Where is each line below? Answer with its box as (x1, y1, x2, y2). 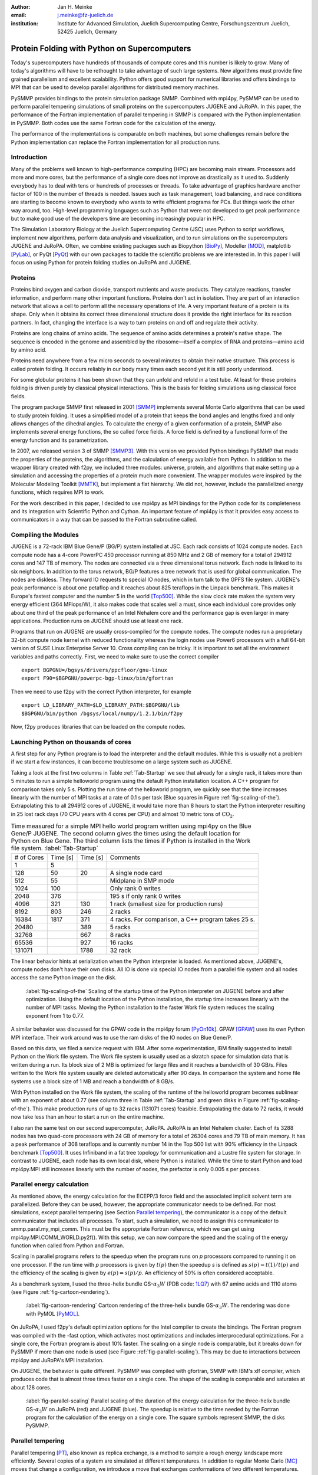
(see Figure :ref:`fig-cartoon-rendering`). (11, 1288, 110, 1295)
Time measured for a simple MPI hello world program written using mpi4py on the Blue (11, 822, 251, 830)
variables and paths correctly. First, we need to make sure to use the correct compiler (11, 653, 219, 660)
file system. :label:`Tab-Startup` (11, 844, 98, 853)
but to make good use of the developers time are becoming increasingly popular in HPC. (11, 215, 226, 222)
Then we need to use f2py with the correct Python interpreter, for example (11, 688, 191, 695)
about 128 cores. (11, 1384, 52, 1391)
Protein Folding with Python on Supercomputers (11, 43, 191, 53)
